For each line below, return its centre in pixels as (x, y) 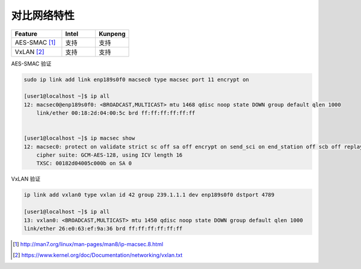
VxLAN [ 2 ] (29, 52)
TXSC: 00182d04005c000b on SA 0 (84, 163)
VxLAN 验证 (26, 179)
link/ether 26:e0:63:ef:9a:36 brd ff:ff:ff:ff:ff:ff (103, 228)
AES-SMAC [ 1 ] (35, 42)
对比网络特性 (43, 16)
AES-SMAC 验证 (31, 64)
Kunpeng (112, 34)
